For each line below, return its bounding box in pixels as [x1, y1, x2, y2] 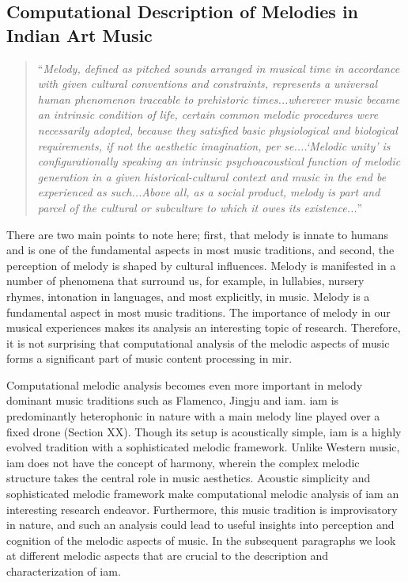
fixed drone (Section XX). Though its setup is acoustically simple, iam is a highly [6, 423, 402, 439]
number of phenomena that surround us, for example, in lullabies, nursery [6, 272, 365, 289]
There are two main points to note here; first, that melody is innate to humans [6, 226, 389, 242]
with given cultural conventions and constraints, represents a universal [37, 75, 378, 92]
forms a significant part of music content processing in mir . [6, 350, 293, 367]
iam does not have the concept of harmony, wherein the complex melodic [6, 454, 360, 470]
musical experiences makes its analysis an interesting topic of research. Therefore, [6, 319, 401, 336]
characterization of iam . [6, 563, 121, 579]
